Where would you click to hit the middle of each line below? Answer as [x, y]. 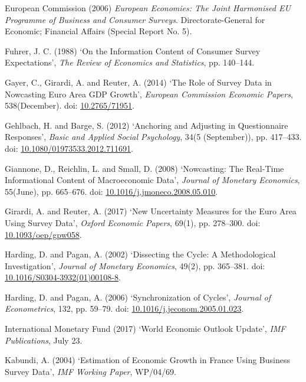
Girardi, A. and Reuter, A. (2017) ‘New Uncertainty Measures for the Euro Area [151, 211]
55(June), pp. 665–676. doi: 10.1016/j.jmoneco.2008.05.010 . [111, 191]
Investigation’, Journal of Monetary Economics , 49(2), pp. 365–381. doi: [135, 265]
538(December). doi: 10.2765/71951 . [70, 105]
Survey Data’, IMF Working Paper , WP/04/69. [91, 371]
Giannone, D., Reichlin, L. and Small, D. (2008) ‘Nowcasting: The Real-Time [144, 168]
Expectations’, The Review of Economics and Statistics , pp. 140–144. [130, 62]
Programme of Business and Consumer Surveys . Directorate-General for [135, 19]
